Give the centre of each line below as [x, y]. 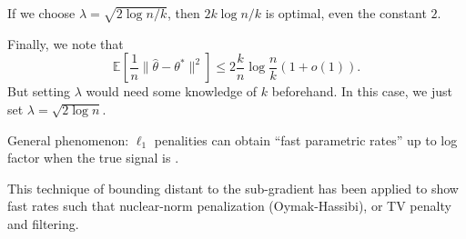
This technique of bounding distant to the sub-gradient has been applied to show [233, 188]
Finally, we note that [66, 43]
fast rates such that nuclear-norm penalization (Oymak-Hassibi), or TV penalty [229, 206]
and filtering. [43, 223]
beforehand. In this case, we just [362, 91]
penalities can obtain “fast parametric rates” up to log [306, 139]
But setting [39, 91]
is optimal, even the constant [346, 13]
